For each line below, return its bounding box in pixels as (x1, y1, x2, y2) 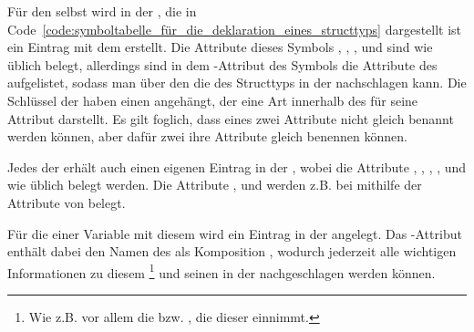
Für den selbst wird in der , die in (7, 2, 197, 20)
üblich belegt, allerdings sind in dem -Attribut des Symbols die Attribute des (7, 55, 438, 74)
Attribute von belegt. (7, 192, 126, 212)
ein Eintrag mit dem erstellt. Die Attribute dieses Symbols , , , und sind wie (7, 37, 433, 57)
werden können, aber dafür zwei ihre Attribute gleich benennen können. (7, 127, 407, 146)
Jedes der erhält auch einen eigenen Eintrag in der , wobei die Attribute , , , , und (7, 157, 467, 176)
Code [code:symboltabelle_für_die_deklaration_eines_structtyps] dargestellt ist (7, 19, 462, 38)
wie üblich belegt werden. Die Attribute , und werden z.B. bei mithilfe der (7, 175, 422, 194)
